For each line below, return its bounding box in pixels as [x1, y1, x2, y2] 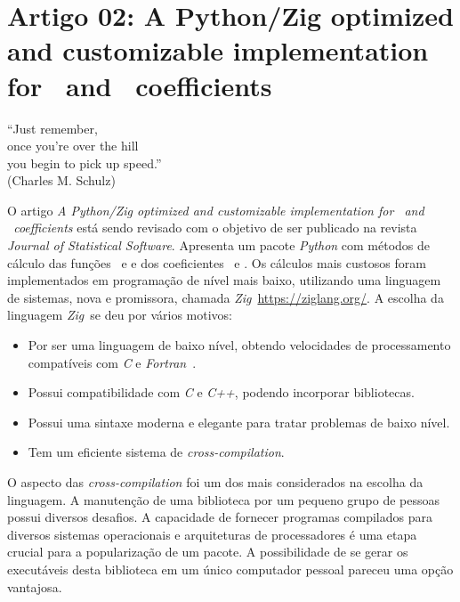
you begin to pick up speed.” [7, 153, 162, 172]
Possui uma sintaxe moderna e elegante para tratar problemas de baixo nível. [28, 412, 450, 431]
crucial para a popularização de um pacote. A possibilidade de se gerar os [7, 542, 408, 561]
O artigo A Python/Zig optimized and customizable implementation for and [7, 200, 424, 219]
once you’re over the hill [7, 136, 139, 155]
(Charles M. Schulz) [7, 171, 116, 190]
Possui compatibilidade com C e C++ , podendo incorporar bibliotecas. [28, 383, 415, 402]
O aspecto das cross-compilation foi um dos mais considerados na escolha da [7, 473, 424, 491]
